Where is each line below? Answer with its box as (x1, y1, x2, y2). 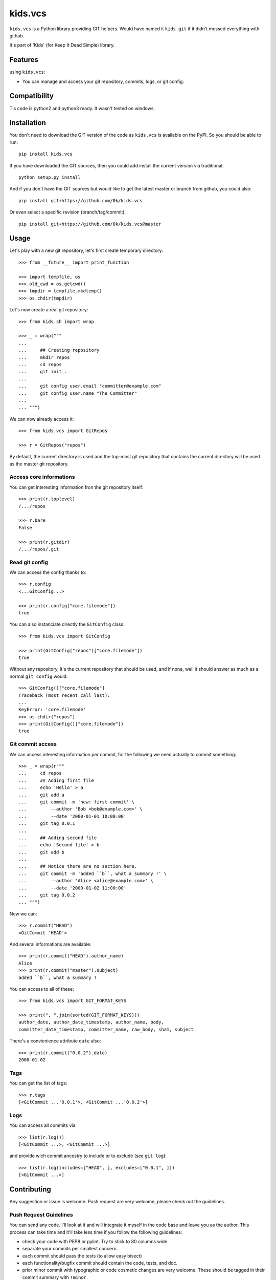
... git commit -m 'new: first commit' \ (18, 799, 135, 805)
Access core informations (9, 474, 75, 481)
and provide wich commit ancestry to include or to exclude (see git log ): (9, 1153, 167, 1159)
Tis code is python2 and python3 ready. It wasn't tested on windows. (9, 105, 155, 111)
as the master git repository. (9, 461, 69, 467)
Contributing (9, 1185, 51, 1193)
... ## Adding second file (18, 835, 97, 841)
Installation (9, 118, 46, 127)
